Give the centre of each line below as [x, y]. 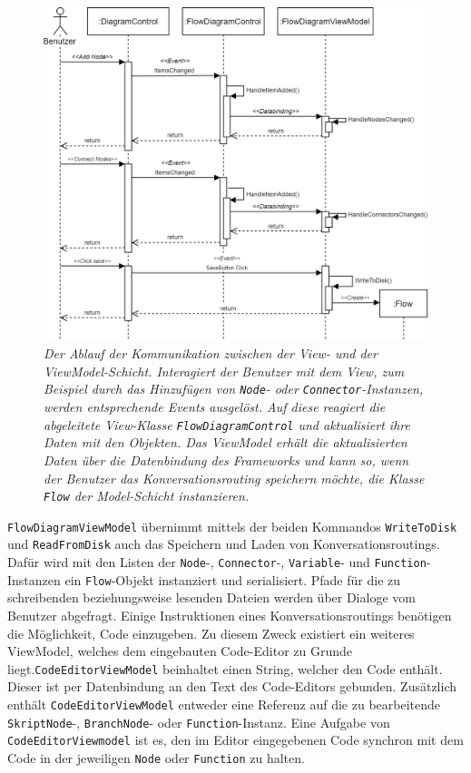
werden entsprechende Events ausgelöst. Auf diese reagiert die [215, 407]
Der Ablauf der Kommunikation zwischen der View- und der [211, 353]
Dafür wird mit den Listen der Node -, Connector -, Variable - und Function [217, 562]
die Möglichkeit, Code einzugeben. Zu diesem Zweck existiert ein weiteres [211, 633]
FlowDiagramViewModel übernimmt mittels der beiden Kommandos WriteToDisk [232, 526]
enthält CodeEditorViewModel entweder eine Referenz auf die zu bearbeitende [224, 705]
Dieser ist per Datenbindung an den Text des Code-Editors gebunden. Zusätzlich [232, 686]
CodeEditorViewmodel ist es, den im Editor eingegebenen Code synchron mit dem [235, 740]
